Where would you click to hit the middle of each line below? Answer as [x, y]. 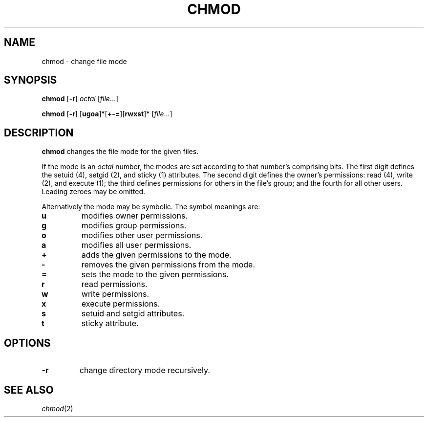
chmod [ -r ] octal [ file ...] [80, 99]
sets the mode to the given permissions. [155, 275]
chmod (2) [57, 408]
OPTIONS [27, 343]
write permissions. [115, 294]
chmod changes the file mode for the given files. [120, 152]
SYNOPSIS [31, 80]
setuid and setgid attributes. [133, 314]
